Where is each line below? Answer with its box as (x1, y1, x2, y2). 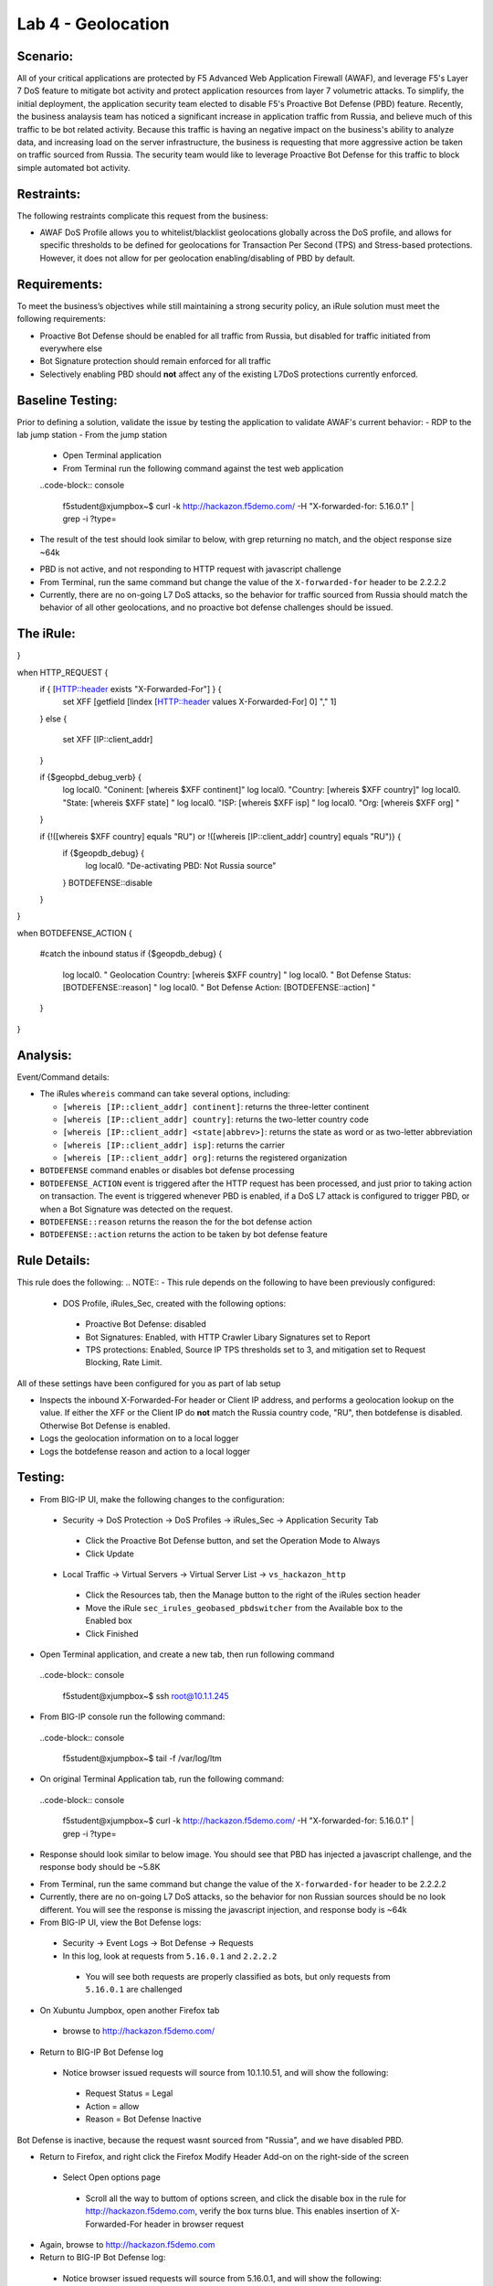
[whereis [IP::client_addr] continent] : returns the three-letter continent (62, 1101, 370, 1112)
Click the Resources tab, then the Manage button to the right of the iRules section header (85, 1589, 421, 1600)
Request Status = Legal (85, 2088, 173, 2099)
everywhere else (39, 343, 103, 354)
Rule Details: (16, 1253, 90, 1268)
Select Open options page (62, 2172, 162, 2183)
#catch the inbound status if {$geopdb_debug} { (39, 948, 223, 959)
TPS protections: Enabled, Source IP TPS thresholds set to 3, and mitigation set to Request (85, 1344, 426, 1355)
